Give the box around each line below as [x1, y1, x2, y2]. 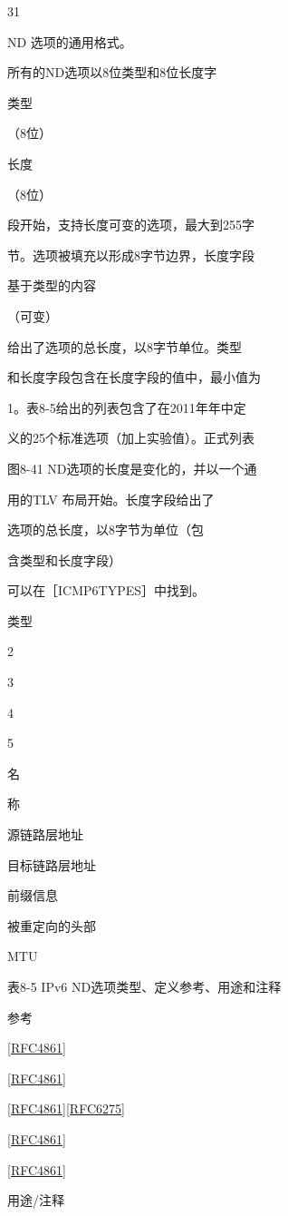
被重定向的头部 [7, 916, 96, 935]
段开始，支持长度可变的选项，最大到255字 [7, 215, 254, 234]
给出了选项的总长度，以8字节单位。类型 [7, 337, 242, 356]
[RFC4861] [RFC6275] [7, 1099, 125, 1118]
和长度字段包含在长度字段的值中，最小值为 [7, 368, 261, 387]
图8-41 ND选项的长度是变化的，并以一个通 [7, 458, 257, 477]
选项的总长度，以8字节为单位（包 [7, 520, 204, 539]
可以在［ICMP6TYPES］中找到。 [7, 581, 205, 600]
